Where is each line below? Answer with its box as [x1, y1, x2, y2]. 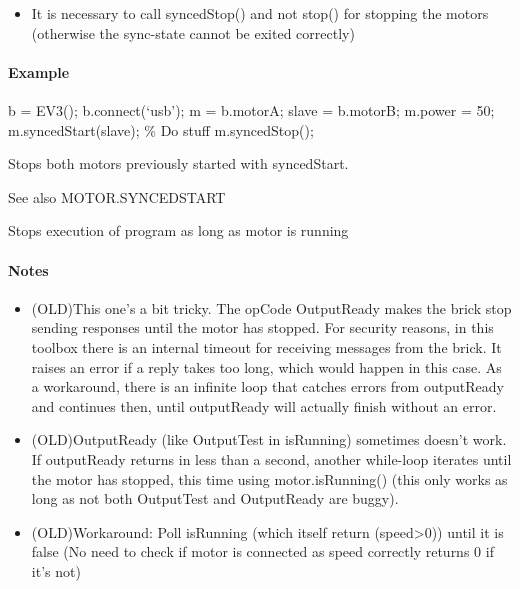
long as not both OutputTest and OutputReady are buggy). [31, 488, 399, 509]
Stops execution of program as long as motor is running [8, 220, 349, 241]
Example [8, 61, 70, 82]
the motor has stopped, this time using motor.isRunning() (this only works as [31, 468, 508, 489]
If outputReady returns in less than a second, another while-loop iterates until [31, 448, 512, 469]
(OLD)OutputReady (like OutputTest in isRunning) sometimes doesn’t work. [31, 429, 507, 450]
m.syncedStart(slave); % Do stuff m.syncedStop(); [8, 119, 314, 140]
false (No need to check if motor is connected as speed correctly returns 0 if [31, 541, 494, 562]
